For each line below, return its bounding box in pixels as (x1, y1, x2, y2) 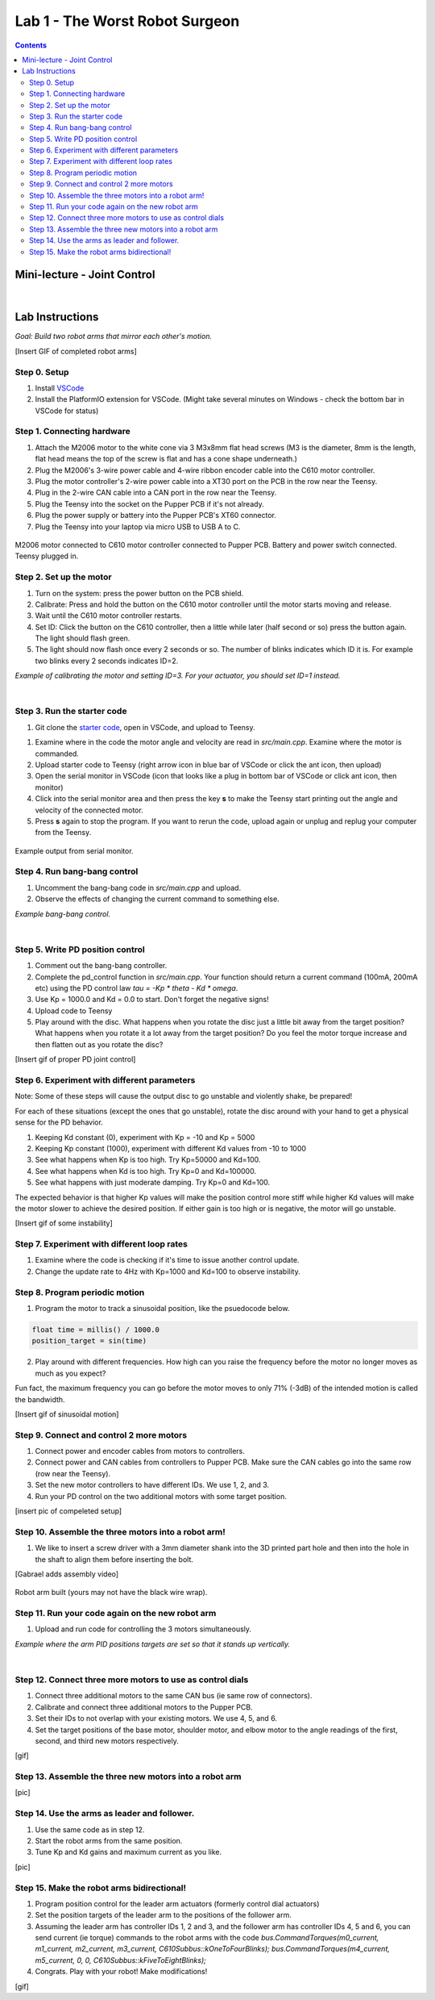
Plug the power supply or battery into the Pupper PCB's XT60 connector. (35, 511, 277, 520)
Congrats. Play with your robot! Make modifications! (35, 1967, 208, 1977)
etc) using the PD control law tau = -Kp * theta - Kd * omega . (35, 983, 238, 992)
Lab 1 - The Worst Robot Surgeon (14, 12, 240, 30)
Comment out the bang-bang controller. (35, 961, 168, 971)
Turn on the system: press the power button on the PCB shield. (35, 588, 244, 598)
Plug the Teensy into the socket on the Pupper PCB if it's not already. (35, 499, 265, 508)
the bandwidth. (14, 1394, 65, 1404)
